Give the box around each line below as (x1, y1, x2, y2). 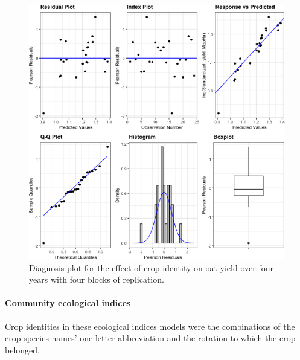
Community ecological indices (5, 297, 131, 309)
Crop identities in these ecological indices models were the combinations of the (5, 320, 295, 332)
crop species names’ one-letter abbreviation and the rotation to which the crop (5, 332, 296, 344)
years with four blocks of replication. (29, 273, 164, 286)
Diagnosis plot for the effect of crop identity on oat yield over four (29, 261, 273, 274)
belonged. (5, 343, 40, 356)
